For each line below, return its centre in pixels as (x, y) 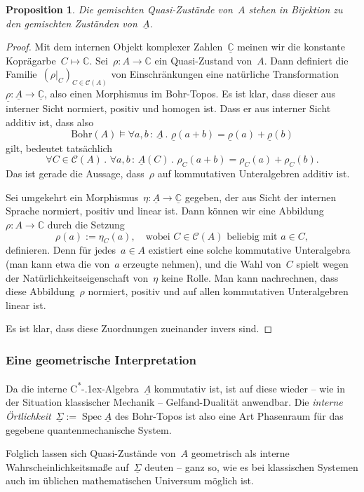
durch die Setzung (86, 225)
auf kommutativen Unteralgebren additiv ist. (254, 173)
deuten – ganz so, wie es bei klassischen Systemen (251, 466)
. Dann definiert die (306, 60)
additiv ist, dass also (50, 122)
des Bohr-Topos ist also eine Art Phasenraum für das (229, 416)
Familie (21, 74)
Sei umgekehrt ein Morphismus (72, 197)
